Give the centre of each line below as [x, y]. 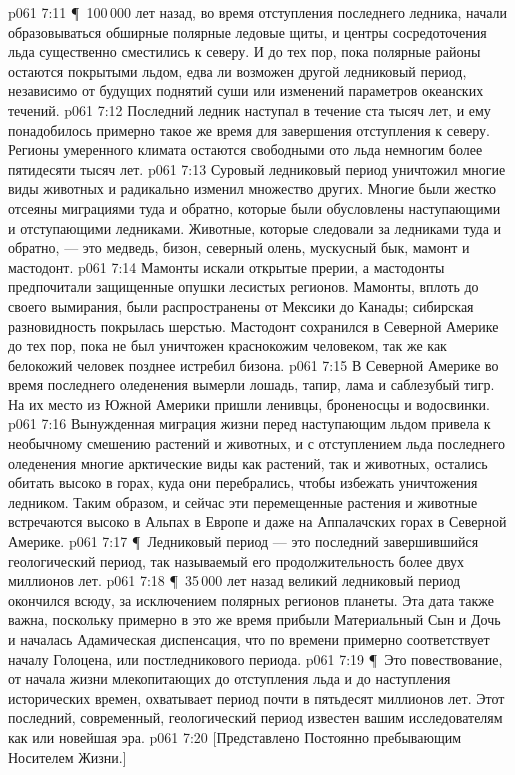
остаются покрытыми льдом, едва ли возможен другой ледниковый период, [237, 70]
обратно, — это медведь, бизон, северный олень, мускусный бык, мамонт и [239, 247]
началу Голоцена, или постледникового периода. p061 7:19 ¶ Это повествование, [255, 658]
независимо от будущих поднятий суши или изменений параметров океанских [246, 90]
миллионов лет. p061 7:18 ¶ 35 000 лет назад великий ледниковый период [234, 580]
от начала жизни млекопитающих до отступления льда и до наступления [229, 678]
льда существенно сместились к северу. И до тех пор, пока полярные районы [244, 51]
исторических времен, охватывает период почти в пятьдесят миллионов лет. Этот [256, 697]
